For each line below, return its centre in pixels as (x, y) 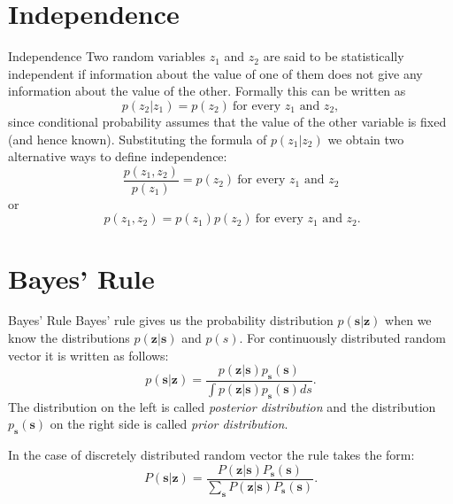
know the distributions (69, 338)
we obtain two (366, 139)
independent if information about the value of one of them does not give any (215, 73)
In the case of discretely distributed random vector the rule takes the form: (211, 455)
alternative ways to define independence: (118, 156)
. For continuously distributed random (342, 338)
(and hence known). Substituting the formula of (138, 139)
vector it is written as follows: (88, 355)
